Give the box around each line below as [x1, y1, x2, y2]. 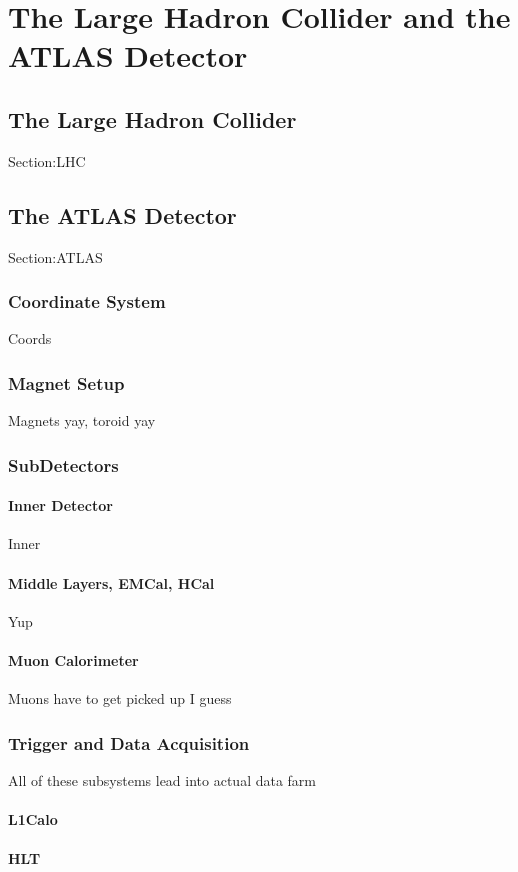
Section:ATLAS [8, 246, 103, 267]
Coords [8, 328, 52, 349]
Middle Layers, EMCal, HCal [8, 572, 215, 593]
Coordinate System [8, 289, 166, 314]
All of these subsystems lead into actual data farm [8, 770, 317, 791]
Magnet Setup [8, 370, 125, 395]
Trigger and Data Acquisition [8, 730, 250, 755]
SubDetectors [8, 452, 119, 477]
